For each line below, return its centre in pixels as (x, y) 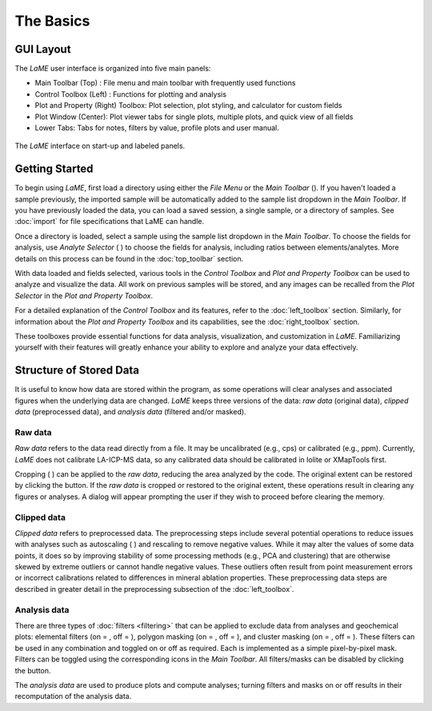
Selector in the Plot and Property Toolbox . (84, 295)
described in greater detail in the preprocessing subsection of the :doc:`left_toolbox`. (154, 589)
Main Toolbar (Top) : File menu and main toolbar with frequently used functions (165, 83)
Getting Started (54, 169)
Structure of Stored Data (77, 371)
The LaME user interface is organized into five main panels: (113, 69)
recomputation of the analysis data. (73, 697)
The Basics (52, 21)
